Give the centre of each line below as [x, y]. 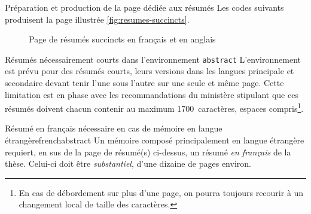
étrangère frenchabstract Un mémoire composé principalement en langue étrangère [155, 140]
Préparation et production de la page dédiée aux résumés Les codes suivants [144, 7]
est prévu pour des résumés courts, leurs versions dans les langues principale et [150, 71]
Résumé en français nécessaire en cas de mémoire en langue [114, 128]
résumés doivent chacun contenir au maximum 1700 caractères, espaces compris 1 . [154, 107]
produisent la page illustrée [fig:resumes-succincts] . [97, 19]
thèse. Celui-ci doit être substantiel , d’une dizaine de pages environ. [128, 163]
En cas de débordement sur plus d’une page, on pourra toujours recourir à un [161, 192]
